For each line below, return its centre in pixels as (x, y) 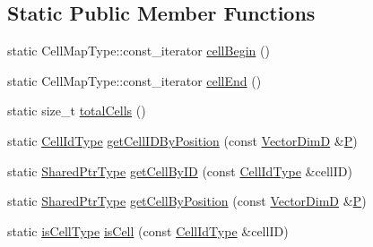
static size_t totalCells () (77, 111)
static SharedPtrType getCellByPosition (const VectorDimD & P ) (187, 201)
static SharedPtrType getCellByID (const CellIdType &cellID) (180, 170)
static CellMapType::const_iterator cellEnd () (134, 80)
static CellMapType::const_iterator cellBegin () (139, 51)
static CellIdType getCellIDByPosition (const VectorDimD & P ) (182, 140)
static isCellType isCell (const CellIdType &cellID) (148, 230)
